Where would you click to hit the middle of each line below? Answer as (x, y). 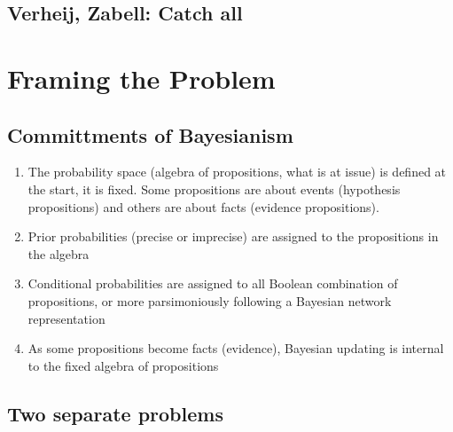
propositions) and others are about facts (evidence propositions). (203, 206)
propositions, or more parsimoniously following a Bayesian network (210, 300)
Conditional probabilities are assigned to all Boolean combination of (213, 283)
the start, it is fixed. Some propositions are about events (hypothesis (214, 189)
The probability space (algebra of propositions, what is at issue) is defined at (237, 172)
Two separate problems (115, 413)
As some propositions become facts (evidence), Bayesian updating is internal (236, 348)
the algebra (59, 253)
